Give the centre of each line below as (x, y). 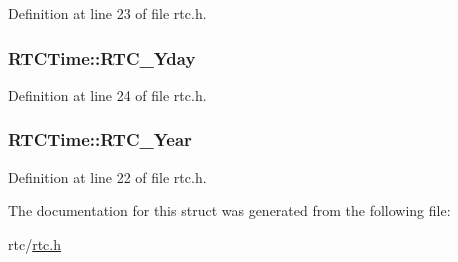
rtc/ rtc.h (34, 243)
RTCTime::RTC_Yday (102, 57)
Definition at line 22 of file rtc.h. (107, 176)
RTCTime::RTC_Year (100, 139)
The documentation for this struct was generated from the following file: (229, 210)
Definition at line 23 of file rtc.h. (107, 13)
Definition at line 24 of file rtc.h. (107, 94)
